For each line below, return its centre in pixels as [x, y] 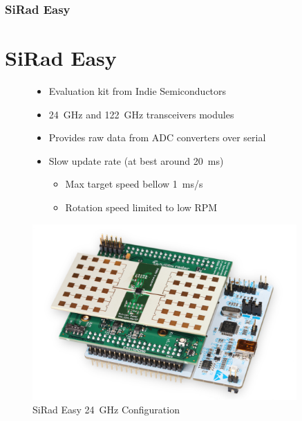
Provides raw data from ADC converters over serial [157, 137]
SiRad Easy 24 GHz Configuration [106, 410]
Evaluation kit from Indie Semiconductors [138, 90]
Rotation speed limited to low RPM [141, 207]
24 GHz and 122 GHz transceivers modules [141, 114]
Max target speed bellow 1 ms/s [134, 184]
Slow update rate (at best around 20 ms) [136, 160]
